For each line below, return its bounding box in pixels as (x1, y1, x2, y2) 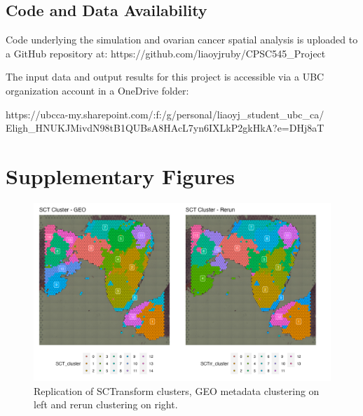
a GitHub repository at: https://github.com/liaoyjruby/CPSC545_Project (6, 46, 326, 60)
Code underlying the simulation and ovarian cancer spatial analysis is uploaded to (6, 32, 358, 47)
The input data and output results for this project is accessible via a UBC (6, 69, 324, 84)
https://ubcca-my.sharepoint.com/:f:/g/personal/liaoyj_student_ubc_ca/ (6, 106, 324, 121)
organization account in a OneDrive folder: (6, 83, 189, 97)
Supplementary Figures (6, 161, 235, 190)
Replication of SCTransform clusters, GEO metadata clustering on (34, 383, 320, 398)
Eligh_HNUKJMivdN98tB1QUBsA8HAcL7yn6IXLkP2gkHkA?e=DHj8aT (6, 120, 324, 135)
